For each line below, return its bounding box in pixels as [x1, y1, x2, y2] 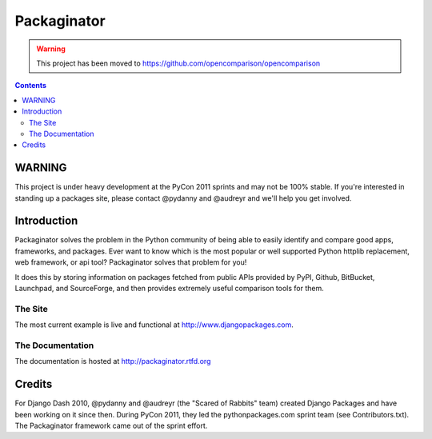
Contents [14, 81, 47, 90]
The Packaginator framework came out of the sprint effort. [14, 421, 208, 431]
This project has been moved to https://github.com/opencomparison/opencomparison [36, 58, 321, 68]
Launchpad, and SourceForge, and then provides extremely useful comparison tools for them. [14, 284, 324, 293]
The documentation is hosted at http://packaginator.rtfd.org [14, 357, 211, 366]
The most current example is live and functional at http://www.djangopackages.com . [14, 320, 294, 329]
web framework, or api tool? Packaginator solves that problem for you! [14, 257, 247, 267]
